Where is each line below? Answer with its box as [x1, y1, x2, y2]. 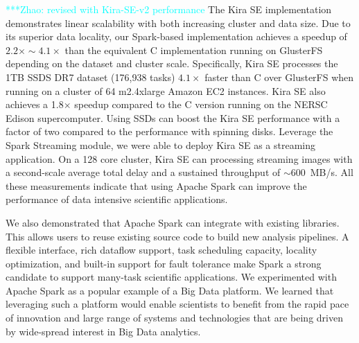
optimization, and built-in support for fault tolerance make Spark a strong [6, 256, 322, 270]
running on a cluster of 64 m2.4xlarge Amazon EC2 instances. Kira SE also [6, 83, 326, 98]
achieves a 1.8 [6, 97, 64, 112]
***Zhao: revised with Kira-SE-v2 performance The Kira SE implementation [6, 2, 332, 16]
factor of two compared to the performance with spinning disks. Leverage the [6, 124, 333, 139]
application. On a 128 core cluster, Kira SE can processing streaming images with [6, 151, 353, 166]
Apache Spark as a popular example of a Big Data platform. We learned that [6, 283, 334, 297]
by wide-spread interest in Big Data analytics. [6, 324, 201, 338]
